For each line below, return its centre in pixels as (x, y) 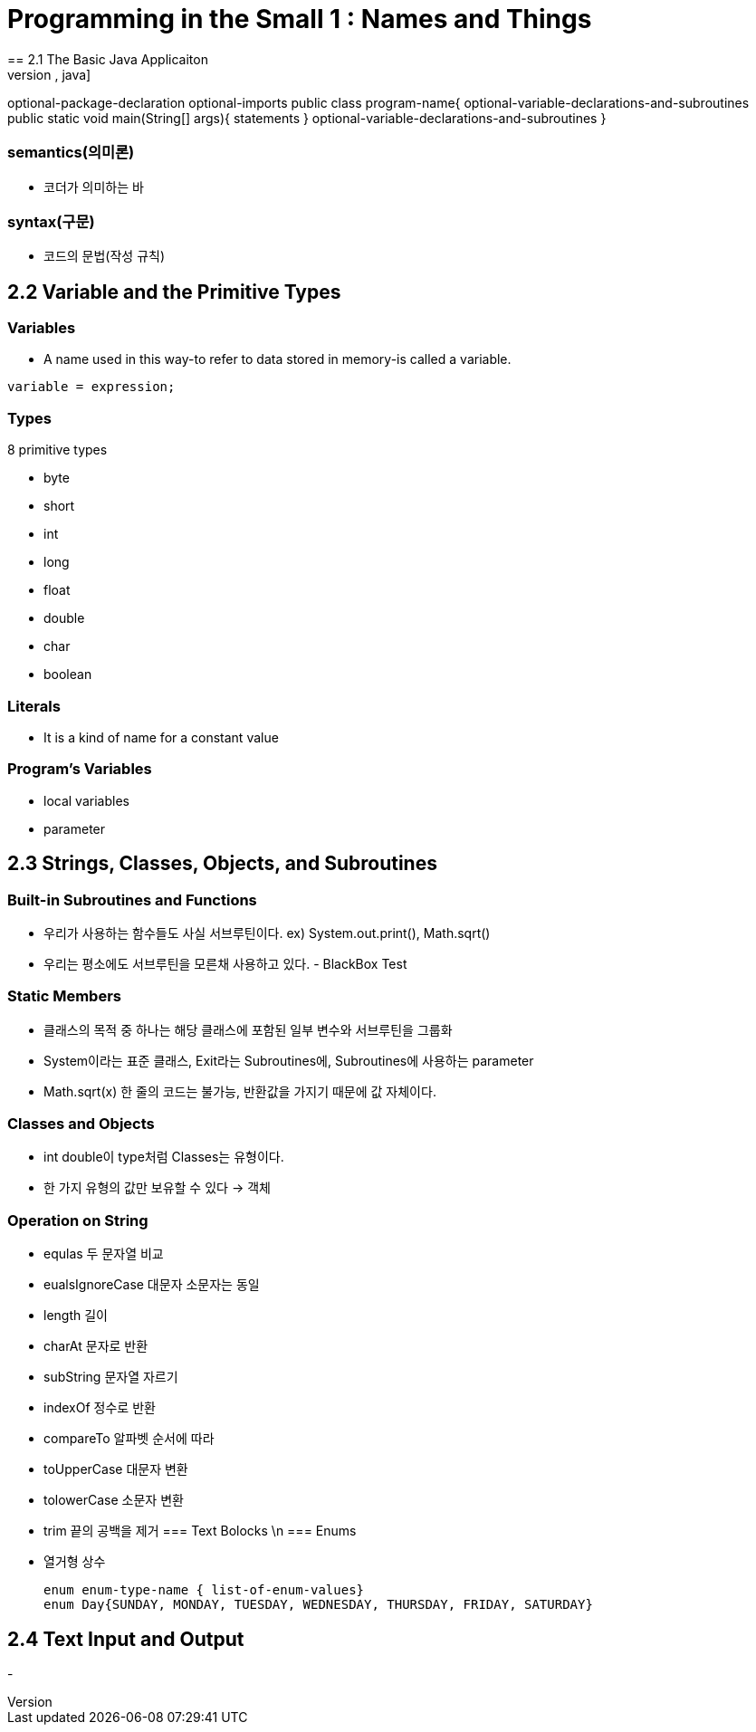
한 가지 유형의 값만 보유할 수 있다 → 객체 (157, 1188)
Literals (34, 706)
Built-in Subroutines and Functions (132, 899)
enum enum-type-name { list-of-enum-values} (204, 1590)
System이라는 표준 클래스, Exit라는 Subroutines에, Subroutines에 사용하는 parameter (289, 1060)
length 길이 (76, 1316)
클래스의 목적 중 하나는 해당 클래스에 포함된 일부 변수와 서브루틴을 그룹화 (248, 1029)
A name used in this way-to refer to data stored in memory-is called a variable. (278, 359)
